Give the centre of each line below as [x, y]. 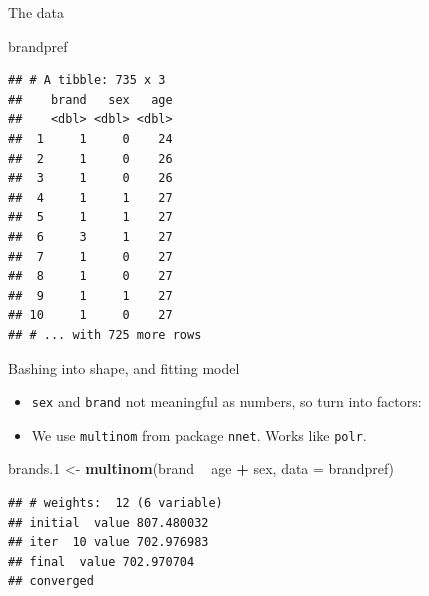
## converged [51, 581]
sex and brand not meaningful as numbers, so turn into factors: [226, 401]
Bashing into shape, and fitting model [124, 367]
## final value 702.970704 [101, 561]
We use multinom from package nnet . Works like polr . [199, 434]
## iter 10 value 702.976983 [108, 542]
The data [36, 12]
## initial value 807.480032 [108, 522]
